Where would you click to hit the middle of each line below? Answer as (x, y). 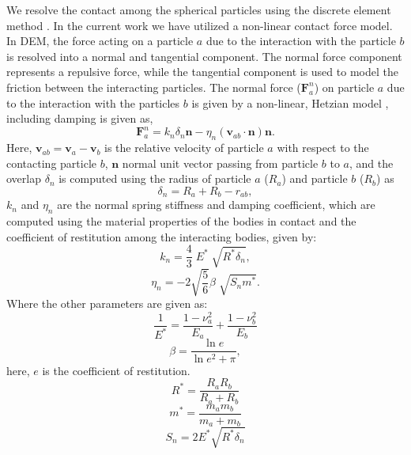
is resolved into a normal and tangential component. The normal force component (204, 56)
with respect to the (323, 148)
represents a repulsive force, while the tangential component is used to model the (202, 72)
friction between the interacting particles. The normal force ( (154, 87)
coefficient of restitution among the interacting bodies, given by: (162, 236)
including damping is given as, (80, 118)
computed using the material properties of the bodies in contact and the (181, 221)
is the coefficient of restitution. (116, 370)
